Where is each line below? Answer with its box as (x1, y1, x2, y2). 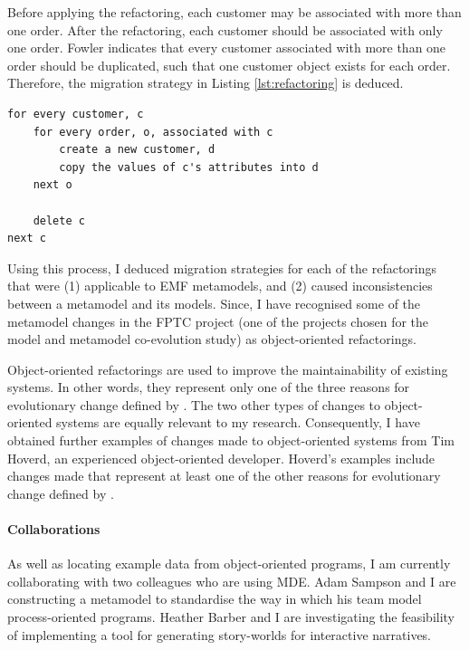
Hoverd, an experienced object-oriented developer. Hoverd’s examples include (7, 448, 435, 467)
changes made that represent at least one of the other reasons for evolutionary (7, 466, 441, 485)
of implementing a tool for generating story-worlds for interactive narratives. (7, 625, 432, 644)
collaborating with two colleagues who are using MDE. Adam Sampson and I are (7, 571, 456, 590)
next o (33, 178, 72, 192)
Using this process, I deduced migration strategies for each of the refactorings (7, 258, 437, 277)
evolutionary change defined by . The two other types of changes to (7, 395, 381, 414)
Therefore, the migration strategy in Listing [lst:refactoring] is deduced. (7, 73, 404, 92)
